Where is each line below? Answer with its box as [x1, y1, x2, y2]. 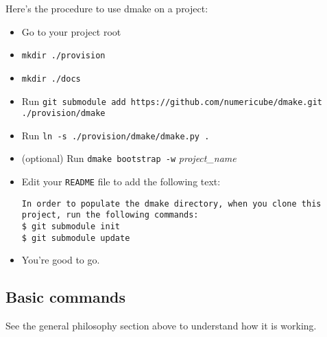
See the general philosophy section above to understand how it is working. [5, 318, 317, 333]
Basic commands [5, 286, 126, 307]
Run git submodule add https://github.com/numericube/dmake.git [21, 93, 323, 108]
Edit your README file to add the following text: [21, 174, 221, 189]
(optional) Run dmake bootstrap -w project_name [21, 151, 237, 165]
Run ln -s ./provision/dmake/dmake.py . [21, 128, 210, 142]
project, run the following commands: [21, 210, 199, 220]
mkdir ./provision [21, 51, 106, 61]
